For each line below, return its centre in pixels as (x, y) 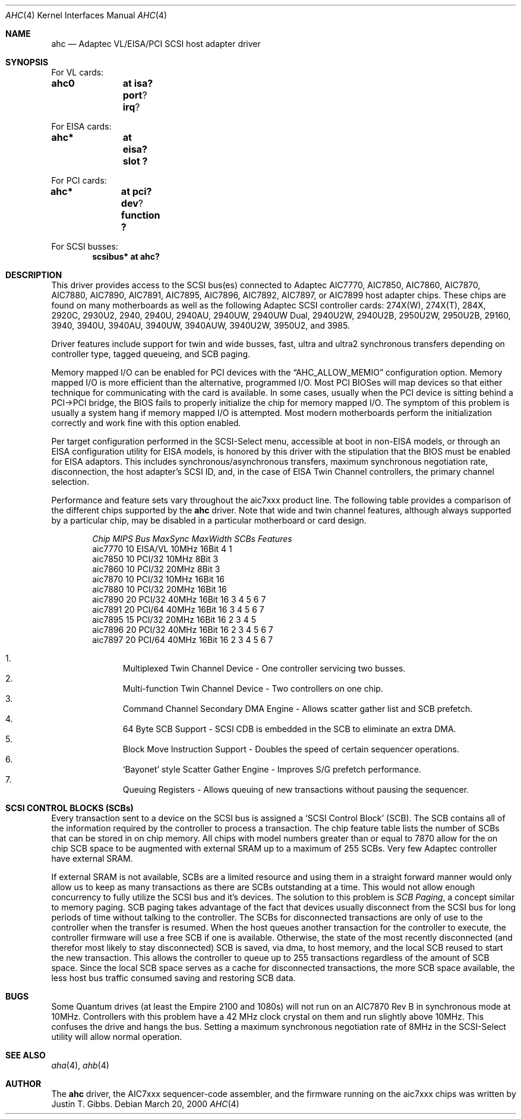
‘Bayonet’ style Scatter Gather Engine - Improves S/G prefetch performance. (272, 769)
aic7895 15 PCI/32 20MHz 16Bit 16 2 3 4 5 (174, 620)
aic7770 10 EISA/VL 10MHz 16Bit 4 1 (162, 549)
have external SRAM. (92, 858)
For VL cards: (78, 72)
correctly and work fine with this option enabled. (146, 423)
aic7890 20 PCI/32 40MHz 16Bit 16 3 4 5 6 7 (179, 599)
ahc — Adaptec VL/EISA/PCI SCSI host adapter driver (156, 44)
